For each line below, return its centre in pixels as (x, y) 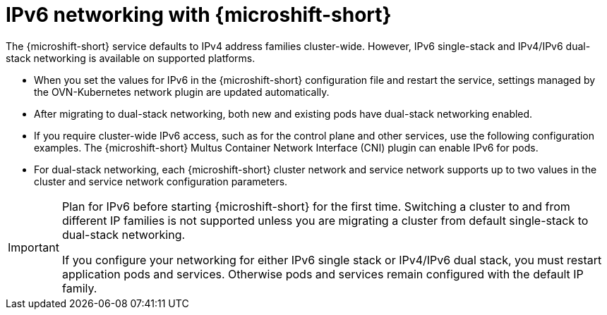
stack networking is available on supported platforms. (131, 58)
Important (34, 247)
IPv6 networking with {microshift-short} (199, 15)
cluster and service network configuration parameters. (161, 181)
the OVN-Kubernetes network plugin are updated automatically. (182, 92)
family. (79, 288)
